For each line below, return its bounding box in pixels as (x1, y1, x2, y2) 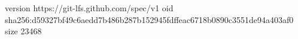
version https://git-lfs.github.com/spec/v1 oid (5, 2, 174, 14)
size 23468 (5, 25, 42, 37)
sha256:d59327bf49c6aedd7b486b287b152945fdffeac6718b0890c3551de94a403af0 (5, 13, 294, 25)
